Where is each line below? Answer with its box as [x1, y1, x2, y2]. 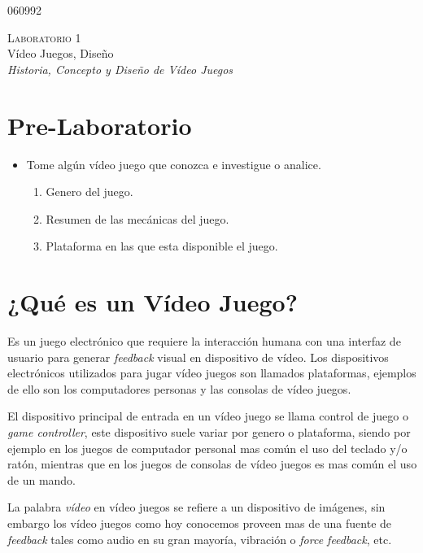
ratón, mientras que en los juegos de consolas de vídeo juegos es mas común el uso [7, 455, 417, 472]
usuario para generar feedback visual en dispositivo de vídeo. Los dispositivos [7, 348, 389, 365]
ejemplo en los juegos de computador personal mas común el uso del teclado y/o [7, 439, 408, 456]
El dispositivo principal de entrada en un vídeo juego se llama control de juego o [7, 407, 408, 425]
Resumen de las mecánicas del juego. [46, 210, 229, 227]
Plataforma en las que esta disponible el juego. [46, 237, 278, 255]
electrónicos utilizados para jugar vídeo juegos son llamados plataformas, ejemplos [7, 364, 416, 381]
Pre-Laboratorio [7, 108, 192, 142]
